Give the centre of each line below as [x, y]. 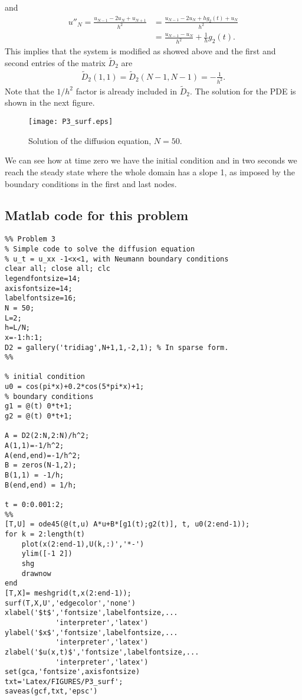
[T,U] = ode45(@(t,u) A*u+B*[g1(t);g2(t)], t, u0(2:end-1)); [127, 524]
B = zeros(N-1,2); [41, 465]
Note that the [29, 91]
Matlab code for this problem [97, 215]
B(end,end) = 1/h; [41, 485]
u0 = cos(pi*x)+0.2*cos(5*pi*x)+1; [75, 387]
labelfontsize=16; [41, 298]
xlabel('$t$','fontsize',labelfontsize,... [91, 613]
